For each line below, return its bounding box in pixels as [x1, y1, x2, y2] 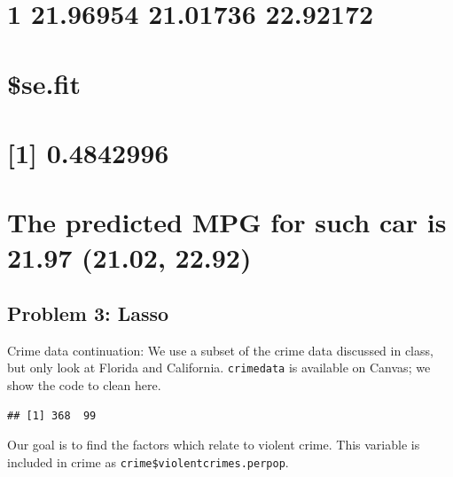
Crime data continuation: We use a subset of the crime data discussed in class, [7, 340, 433, 359]
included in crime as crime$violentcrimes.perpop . [7, 452, 289, 471]
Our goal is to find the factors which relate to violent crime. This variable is [7, 435, 420, 454]
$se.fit [7, 65, 81, 101]
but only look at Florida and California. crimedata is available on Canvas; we [7, 358, 431, 377]
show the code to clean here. [7, 376, 161, 395]
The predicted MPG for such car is [7, 204, 447, 240]
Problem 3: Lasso [7, 300, 169, 327]
